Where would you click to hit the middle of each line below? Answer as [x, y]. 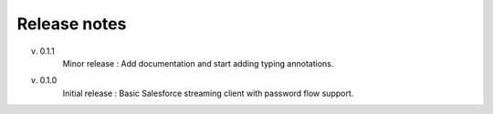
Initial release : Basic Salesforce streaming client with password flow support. [208, 93]
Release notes [72, 24]
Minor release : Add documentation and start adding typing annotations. [198, 63]
